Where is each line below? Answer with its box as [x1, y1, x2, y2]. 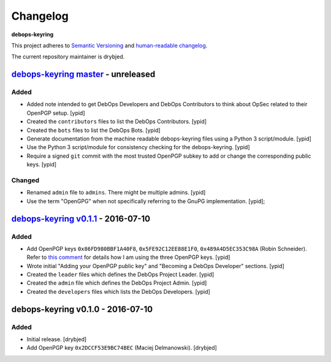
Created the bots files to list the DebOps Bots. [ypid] [26, 126, 161, 134]
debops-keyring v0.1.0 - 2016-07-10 [11, 304, 153, 314]
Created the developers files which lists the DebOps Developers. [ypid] [26, 288, 211, 295]
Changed [11, 175, 40, 184]
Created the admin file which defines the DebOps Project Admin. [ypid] [26, 279, 207, 287]
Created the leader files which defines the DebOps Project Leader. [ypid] [26, 271, 215, 279]
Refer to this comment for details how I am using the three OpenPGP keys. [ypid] [26, 253, 230, 261]
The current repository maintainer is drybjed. [11, 53, 125, 61]
